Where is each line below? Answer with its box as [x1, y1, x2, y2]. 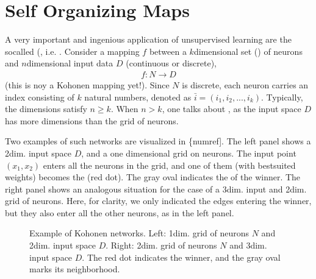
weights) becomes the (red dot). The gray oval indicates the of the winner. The [5, 171, 301, 183]
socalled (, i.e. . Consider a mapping [5, 44, 140, 57]
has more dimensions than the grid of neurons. [5, 114, 179, 127]
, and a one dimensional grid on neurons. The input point [81, 146, 296, 159]
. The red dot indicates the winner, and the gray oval [82, 250, 281, 263]
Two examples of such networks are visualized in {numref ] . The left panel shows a [5, 135, 311, 147]
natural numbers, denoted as [84, 90, 192, 103]
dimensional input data [26, 57, 113, 69]
